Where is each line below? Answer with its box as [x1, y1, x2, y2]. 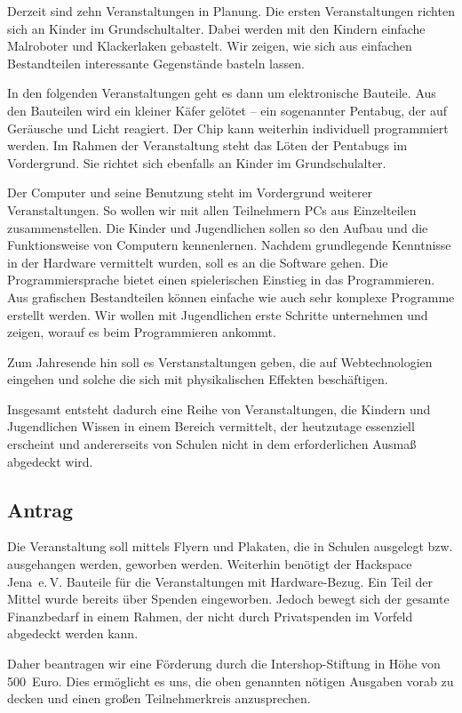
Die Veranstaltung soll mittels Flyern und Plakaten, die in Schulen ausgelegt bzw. [7, 537, 453, 556]
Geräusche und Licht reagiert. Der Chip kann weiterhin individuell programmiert [7, 118, 449, 137]
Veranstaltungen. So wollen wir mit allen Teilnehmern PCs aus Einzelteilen [7, 200, 417, 219]
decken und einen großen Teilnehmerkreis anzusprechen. [7, 689, 311, 708]
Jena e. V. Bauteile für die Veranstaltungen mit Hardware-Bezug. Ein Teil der [7, 572, 434, 590]
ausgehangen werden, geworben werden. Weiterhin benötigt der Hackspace [7, 555, 412, 573]
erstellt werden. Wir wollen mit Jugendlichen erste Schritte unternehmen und [7, 305, 428, 324]
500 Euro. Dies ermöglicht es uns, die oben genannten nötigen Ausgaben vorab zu [7, 671, 454, 690]
